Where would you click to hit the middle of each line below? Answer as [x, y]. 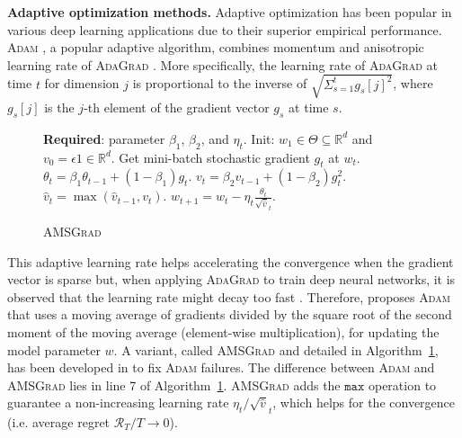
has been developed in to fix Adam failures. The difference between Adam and [221, 367]
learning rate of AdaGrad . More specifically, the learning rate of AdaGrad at [222, 64]
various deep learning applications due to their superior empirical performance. [225, 29]
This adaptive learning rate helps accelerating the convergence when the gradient [231, 261]
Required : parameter [104, 138]
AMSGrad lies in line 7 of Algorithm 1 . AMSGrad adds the [174, 384]
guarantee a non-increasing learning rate [118, 402]
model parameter [54, 349]
